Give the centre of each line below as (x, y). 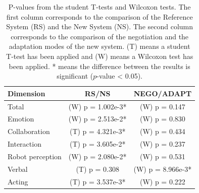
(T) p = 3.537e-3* (97, 181)
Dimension (27, 93)
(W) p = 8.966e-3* (163, 169)
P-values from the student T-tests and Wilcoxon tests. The (99, 7)
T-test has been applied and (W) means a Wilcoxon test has (100, 56)
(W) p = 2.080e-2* (97, 156)
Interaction (24, 144)
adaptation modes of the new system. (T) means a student (99, 46)
